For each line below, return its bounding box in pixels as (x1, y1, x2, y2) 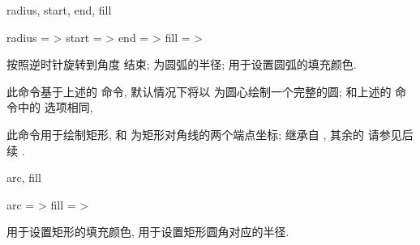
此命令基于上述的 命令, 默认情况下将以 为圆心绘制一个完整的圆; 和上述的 (6, 82, 392, 99)
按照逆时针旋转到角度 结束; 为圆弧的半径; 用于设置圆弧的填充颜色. (6, 56, 357, 73)
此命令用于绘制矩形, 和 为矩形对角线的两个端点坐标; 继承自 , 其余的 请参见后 (6, 125, 414, 142)
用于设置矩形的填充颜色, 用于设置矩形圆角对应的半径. (6, 223, 289, 240)
